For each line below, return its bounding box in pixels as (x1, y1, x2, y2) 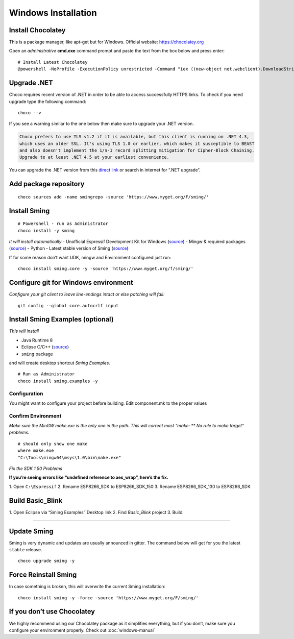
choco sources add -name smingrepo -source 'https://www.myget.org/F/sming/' (18, 194, 209, 199)
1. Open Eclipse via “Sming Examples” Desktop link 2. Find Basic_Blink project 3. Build (9, 509, 183, 515)
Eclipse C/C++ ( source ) (21, 344, 69, 350)
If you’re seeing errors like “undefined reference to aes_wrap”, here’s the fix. (9, 474, 169, 480)
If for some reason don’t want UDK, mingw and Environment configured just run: (9, 254, 171, 260)
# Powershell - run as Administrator (18, 221, 109, 226)
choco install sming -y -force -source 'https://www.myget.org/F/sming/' (18, 595, 199, 600)
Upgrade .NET (9, 79, 53, 87)
